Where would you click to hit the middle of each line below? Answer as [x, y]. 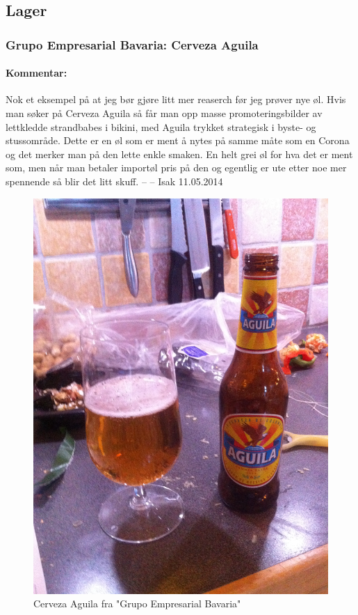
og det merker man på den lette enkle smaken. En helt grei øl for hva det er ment [179, 154]
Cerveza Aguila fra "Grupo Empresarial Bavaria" [137, 604]
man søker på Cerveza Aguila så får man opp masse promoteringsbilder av [164, 113]
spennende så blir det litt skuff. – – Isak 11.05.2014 [114, 181]
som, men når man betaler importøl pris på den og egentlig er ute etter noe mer [176, 168]
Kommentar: [36, 73]
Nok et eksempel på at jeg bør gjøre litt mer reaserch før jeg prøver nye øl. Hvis [176, 99]
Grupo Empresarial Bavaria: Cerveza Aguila [132, 44]
